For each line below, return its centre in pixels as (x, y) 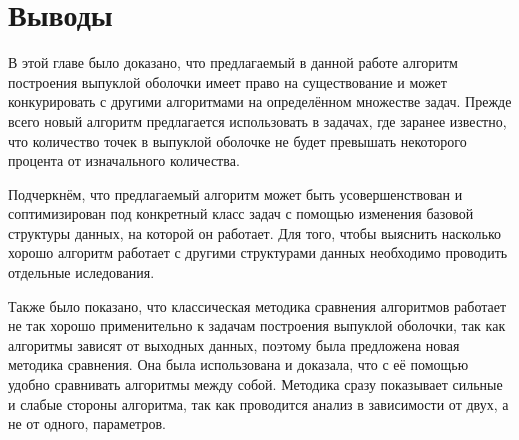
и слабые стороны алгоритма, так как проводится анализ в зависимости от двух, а (258, 403)
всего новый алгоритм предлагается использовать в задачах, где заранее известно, (257, 120)
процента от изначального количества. (124, 160)
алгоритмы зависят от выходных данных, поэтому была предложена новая (234, 344)
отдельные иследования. (81, 272)
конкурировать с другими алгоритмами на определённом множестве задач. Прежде (260, 101)
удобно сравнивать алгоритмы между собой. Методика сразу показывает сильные (255, 384)
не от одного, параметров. (87, 423)
